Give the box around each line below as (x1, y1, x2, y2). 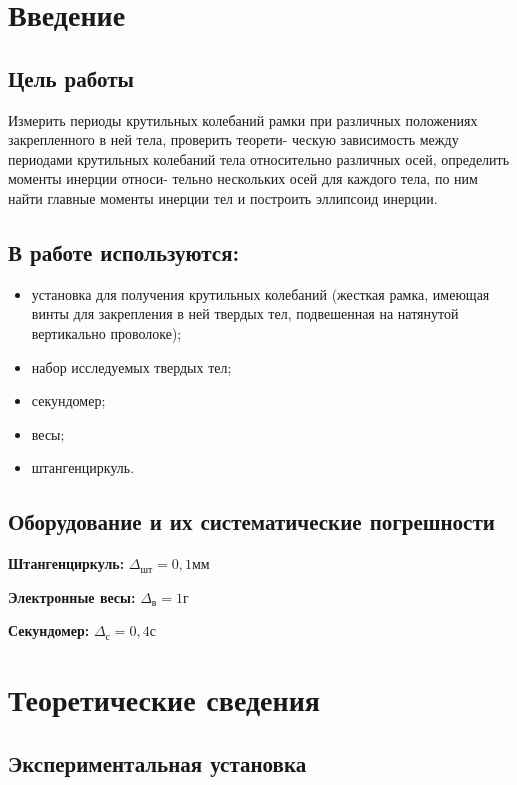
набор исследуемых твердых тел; (31, 356, 232, 377)
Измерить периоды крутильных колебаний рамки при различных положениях (8, 109, 478, 130)
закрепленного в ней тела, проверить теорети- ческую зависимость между (8, 129, 459, 150)
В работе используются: (8, 236, 240, 267)
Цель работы (8, 62, 134, 93)
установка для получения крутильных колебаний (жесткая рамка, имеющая (31, 283, 490, 304)
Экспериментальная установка (8, 747, 307, 778)
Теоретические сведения (8, 679, 320, 720)
